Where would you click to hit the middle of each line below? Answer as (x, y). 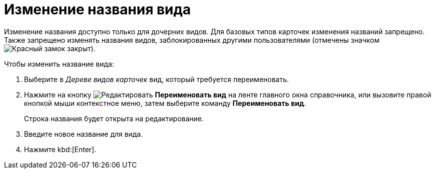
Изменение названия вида (98, 9)
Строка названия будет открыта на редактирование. (114, 118)
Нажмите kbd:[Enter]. (60, 149)
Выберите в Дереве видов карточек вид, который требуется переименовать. (157, 79)
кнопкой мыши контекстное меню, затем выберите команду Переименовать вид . (165, 103)
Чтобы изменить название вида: (59, 64)
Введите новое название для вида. (83, 134)
